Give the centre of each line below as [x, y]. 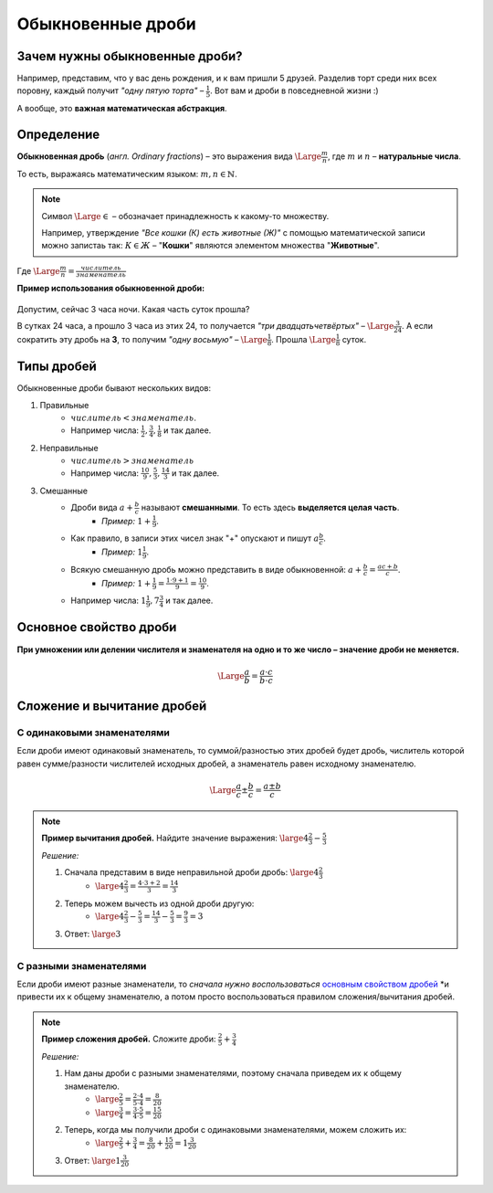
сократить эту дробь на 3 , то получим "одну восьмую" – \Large [142, 339]
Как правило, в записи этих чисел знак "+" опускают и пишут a [195, 538]
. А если [418, 326]
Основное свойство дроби [97, 627]
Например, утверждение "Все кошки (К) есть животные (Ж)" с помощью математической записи [234, 232]
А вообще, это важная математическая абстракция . [122, 109]
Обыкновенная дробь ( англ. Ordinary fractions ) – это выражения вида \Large [169, 156]
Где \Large [38, 270]
